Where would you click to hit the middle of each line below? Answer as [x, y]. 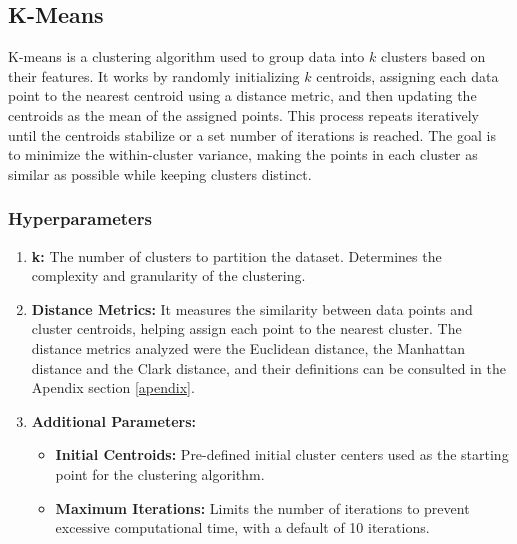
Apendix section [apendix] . [113, 387]
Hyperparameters [80, 218]
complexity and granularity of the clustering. [168, 275]
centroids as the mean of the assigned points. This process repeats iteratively [243, 114]
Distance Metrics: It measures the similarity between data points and [252, 308]
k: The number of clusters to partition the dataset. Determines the [236, 255]
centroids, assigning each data [407, 75]
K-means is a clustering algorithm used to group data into [186, 56]
